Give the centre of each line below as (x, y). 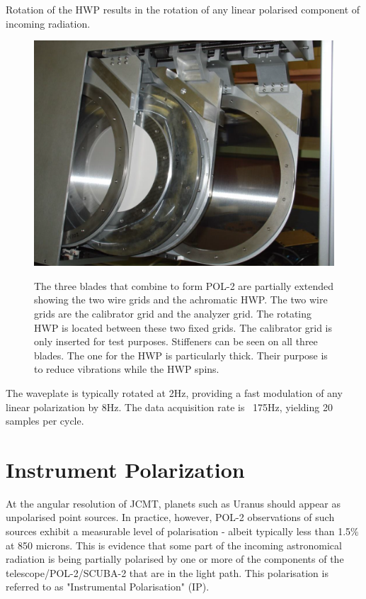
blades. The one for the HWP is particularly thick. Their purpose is (181, 355)
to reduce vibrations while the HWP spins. (127, 369)
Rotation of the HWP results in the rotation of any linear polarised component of (183, 9)
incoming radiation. (48, 23)
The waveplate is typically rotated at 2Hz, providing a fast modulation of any (174, 392)
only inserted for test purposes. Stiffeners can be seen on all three (176, 341)
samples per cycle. (45, 421)
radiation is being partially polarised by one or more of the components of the (175, 559)
